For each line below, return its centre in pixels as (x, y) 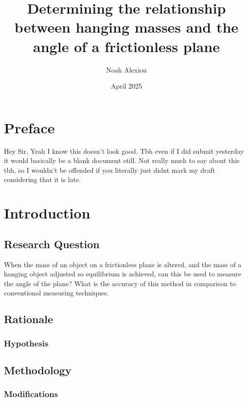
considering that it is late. (43, 179)
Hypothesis (26, 343)
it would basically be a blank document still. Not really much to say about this (122, 160)
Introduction (47, 213)
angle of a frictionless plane (126, 46)
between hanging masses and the (126, 27)
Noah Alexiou (126, 69)
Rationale (28, 319)
